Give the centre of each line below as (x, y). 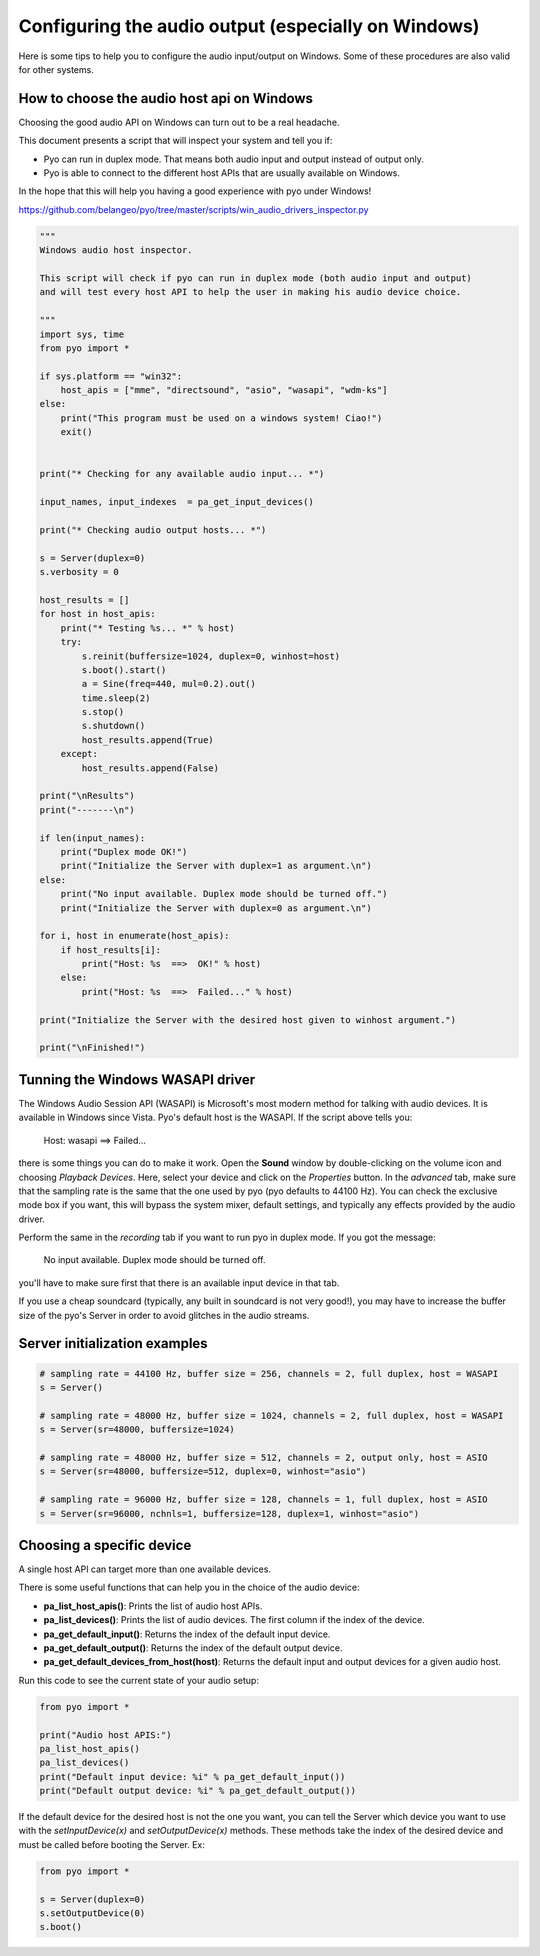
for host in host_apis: (98, 614)
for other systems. (56, 69)
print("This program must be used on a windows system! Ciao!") (221, 418)
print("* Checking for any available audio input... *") (182, 474)
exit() (76, 432)
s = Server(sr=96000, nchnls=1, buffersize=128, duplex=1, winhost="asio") (229, 1513)
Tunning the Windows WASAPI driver (137, 1079)
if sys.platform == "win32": (111, 376)
